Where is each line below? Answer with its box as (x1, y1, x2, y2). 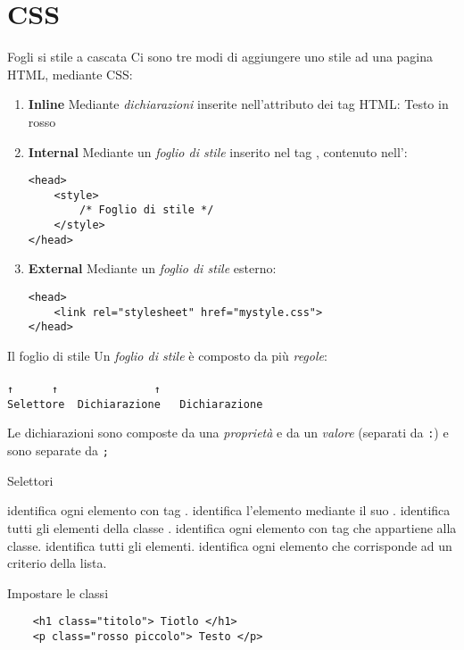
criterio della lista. (7, 554, 107, 572)
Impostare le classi (7, 583, 109, 602)
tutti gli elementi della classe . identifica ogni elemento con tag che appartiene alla (7, 518, 457, 537)
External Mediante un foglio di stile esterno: (28, 259, 277, 278)
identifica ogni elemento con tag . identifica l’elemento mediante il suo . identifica (7, 501, 451, 520)
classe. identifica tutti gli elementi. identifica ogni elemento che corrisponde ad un (7, 536, 452, 554)
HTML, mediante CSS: (7, 64, 133, 83)
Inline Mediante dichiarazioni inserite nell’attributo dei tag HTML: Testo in (28, 95, 449, 113)
